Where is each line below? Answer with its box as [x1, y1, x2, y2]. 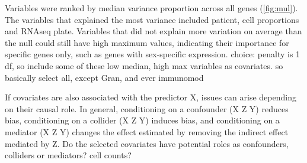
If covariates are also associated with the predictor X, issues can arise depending [5, 91, 296, 103]
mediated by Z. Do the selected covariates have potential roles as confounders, [5, 137, 289, 149]
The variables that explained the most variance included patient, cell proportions [5, 13, 299, 25]
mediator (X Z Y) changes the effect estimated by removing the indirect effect [5, 125, 289, 138]
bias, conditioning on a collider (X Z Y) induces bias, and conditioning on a [5, 114, 280, 126]
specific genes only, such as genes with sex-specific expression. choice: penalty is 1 [5, 48, 300, 60]
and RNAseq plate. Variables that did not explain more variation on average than [5, 25, 302, 37]
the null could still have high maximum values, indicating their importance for [5, 36, 289, 48]
